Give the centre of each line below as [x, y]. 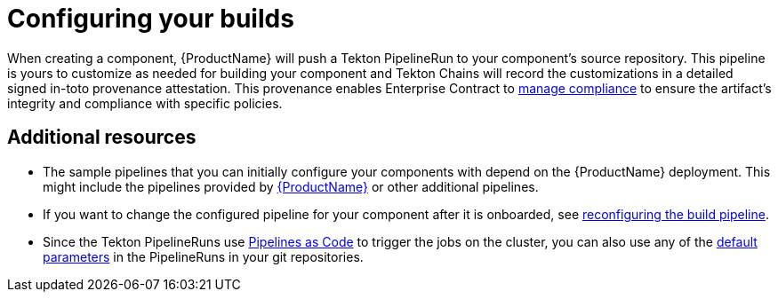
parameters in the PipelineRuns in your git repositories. [203, 256]
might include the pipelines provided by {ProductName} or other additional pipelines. [291, 186]
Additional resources [102, 138]
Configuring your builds [151, 19]
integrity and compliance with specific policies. [145, 103]
